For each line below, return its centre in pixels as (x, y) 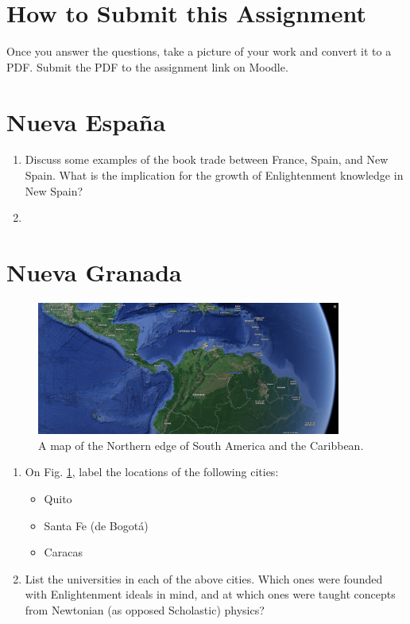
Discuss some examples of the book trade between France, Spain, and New (207, 159)
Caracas (63, 552)
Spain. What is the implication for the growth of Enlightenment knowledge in (214, 175)
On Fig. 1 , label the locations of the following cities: (152, 472)
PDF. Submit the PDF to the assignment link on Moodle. (147, 66)
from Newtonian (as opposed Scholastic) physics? (145, 610)
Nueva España (86, 121)
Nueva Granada (94, 272)
